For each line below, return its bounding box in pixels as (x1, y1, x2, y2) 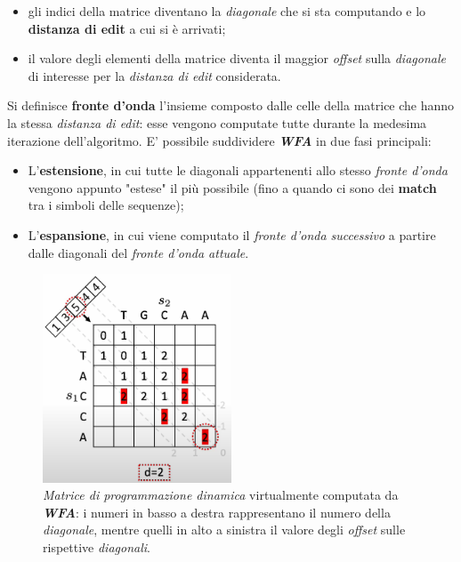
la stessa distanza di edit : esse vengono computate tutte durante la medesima (7, 113, 427, 132)
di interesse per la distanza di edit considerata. (28, 66, 281, 84)
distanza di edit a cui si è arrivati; (28, 19, 226, 37)
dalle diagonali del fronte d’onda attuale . (28, 243, 249, 261)
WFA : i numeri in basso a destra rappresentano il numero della (43, 502, 391, 521)
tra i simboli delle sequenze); (28, 196, 184, 214)
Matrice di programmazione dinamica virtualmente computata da (43, 486, 399, 504)
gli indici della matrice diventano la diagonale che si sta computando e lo (28, 2, 426, 20)
